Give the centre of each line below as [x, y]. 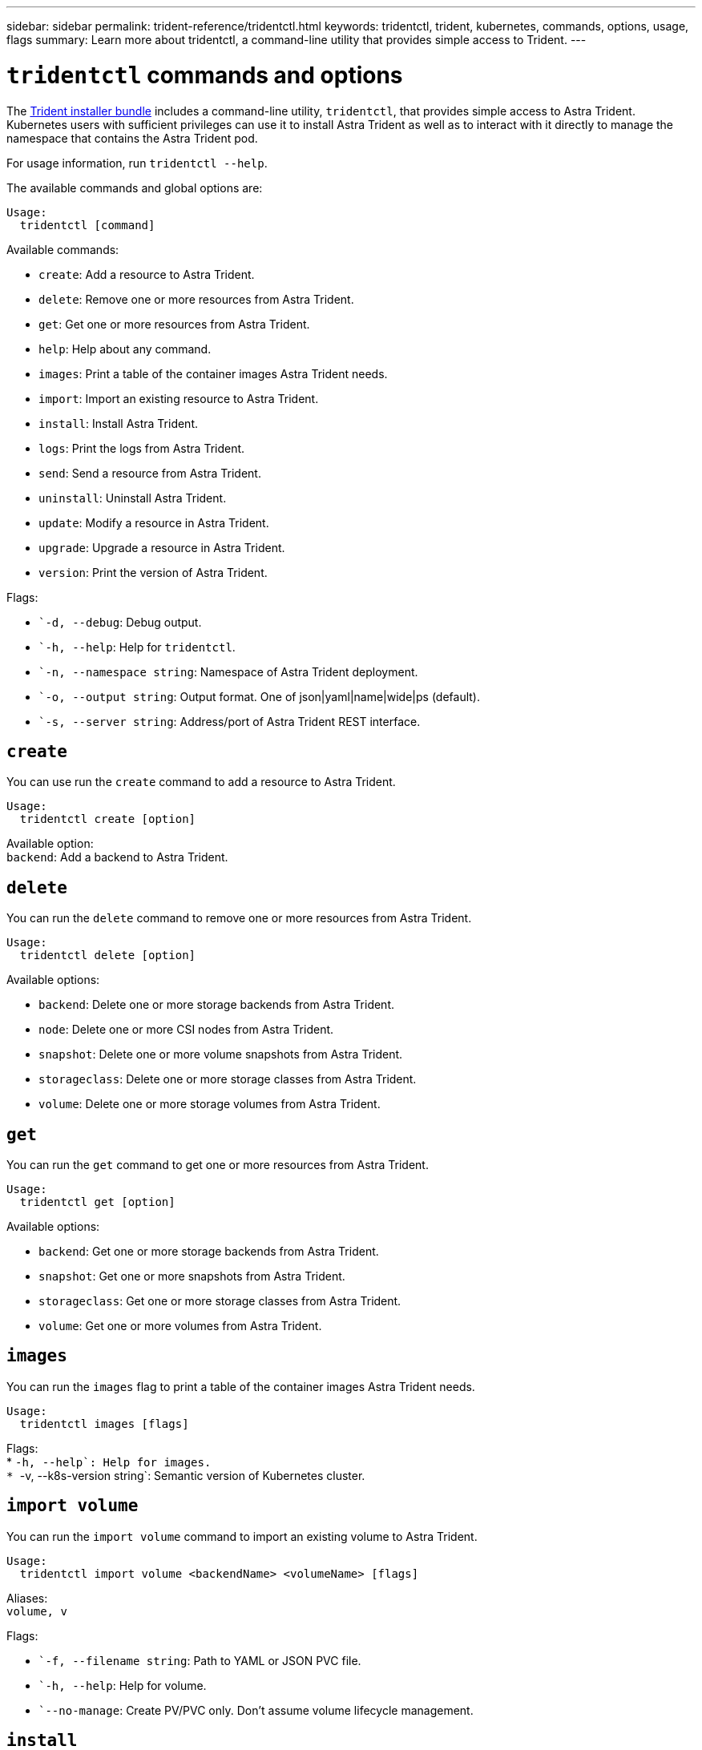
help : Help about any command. [125, 349]
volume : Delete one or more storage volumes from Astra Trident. [210, 1104]
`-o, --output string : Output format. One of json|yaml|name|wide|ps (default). [259, 696]
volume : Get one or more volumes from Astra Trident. [180, 1326]
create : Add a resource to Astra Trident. [147, 274]
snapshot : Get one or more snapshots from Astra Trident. [192, 1276]
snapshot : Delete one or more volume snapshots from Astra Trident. [221, 1054]
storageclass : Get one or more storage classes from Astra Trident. [220, 1301]
